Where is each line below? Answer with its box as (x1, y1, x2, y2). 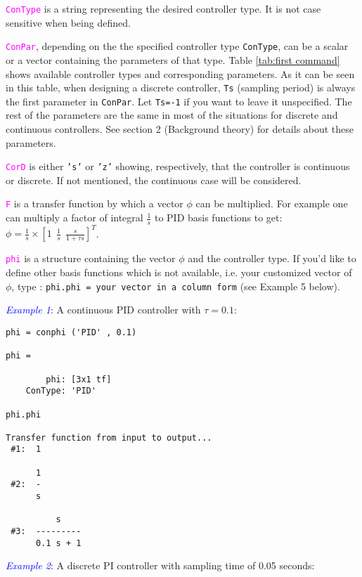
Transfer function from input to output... (6, 432, 212, 443)
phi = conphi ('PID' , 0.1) (6, 327, 137, 337)
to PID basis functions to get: (154, 210, 283, 225)
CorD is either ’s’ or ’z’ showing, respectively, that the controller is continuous (6, 159, 350, 174)
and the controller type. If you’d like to (188, 251, 356, 266)
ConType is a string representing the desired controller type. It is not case (6, 1, 321, 15)
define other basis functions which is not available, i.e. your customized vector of (6, 265, 352, 280)
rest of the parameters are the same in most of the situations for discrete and (6, 108, 338, 122)
